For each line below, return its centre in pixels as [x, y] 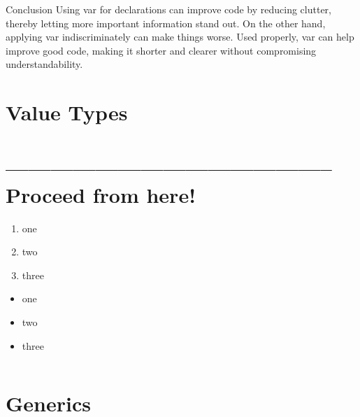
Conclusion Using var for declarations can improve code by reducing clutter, [168, 9]
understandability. [44, 64]
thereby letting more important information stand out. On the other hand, [166, 23]
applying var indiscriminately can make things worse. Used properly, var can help [180, 37]
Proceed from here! [101, 194]
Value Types [67, 112]
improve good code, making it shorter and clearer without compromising [161, 50]
